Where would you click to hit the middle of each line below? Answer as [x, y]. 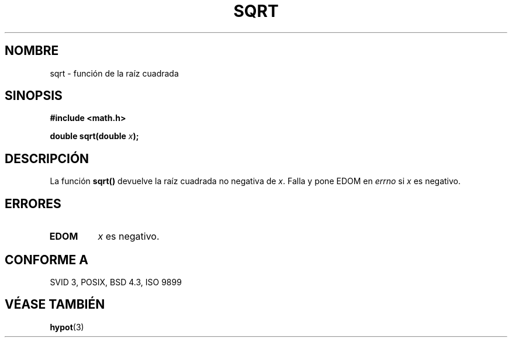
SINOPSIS [34, 96]
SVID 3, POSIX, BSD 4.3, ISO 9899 [116, 282]
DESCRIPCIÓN [47, 158]
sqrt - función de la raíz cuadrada [114, 73]
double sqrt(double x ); [94, 136]
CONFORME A [46, 260]
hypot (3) [67, 327]
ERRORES [33, 203]
